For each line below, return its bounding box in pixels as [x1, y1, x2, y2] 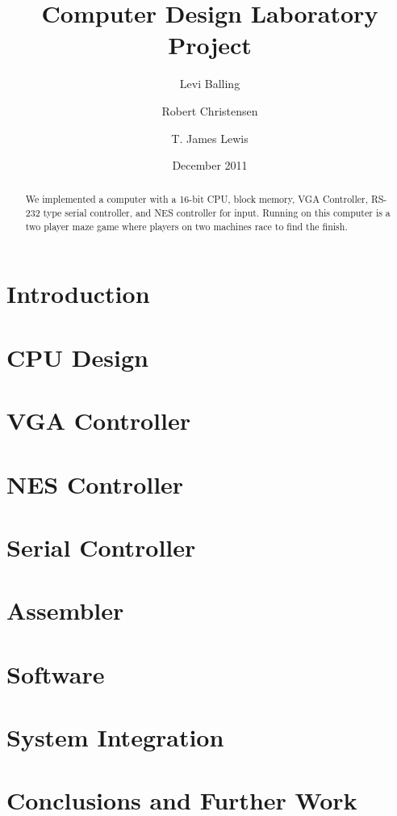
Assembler [6, 594, 124, 627]
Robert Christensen [161, 102, 258, 119]
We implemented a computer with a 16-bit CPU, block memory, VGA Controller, [25, 192, 368, 206]
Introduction [6, 277, 150, 310]
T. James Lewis [171, 129, 249, 146]
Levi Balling [179, 75, 240, 92]
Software [6, 657, 105, 690]
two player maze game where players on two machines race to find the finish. [25, 219, 348, 233]
